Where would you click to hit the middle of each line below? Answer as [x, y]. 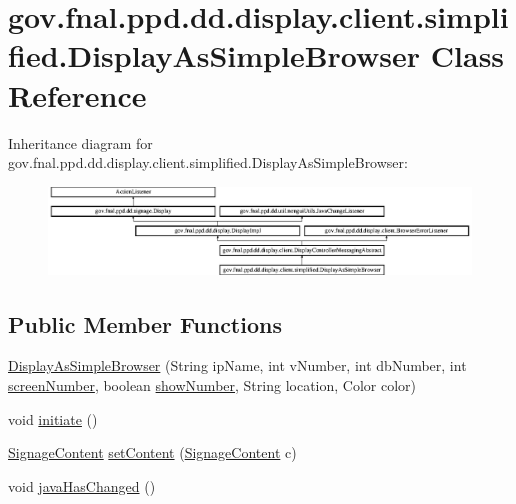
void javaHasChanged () [82, 485]
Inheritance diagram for [80, 142]
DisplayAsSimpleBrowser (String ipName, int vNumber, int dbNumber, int [237, 365]
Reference [77, 94]
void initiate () [53, 418]
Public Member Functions [145, 323]
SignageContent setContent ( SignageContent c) [152, 452]
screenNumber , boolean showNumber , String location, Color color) [212, 384]
